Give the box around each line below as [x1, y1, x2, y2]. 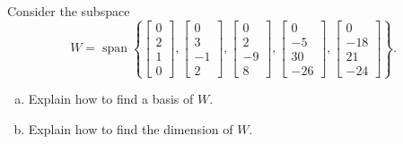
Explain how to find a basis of [28, 89, 194, 108]
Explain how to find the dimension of [28, 119, 233, 138]
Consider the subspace [7, 2, 130, 20]
